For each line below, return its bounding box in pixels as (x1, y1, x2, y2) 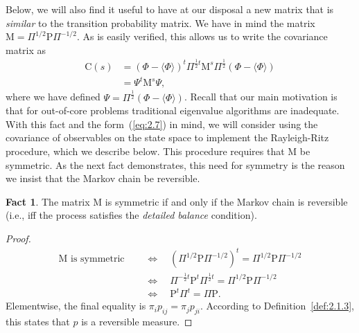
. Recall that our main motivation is (184, 89, 338, 104)
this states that (6, 314, 70, 328)
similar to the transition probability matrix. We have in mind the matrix (6, 15, 315, 30)
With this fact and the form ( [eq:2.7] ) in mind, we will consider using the (6, 116, 318, 131)
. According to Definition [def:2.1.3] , (200, 298, 354, 313)
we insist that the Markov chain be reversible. (6, 171, 200, 186)
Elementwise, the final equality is (6, 298, 146, 313)
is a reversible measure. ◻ (81, 314, 193, 328)
